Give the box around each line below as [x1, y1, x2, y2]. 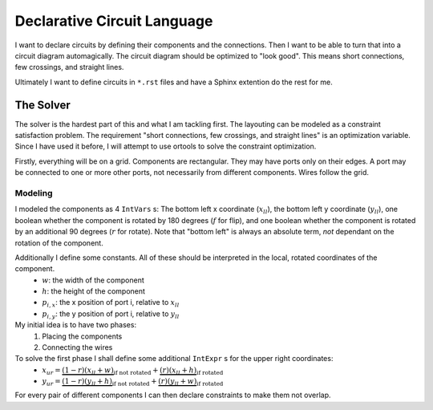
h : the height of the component [42, 286, 146, 296]
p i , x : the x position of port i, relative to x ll [42, 298, 180, 309]
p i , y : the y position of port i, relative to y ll [42, 309, 180, 320]
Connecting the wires [42, 343, 113, 352]
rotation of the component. [14, 237, 103, 248]
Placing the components [42, 331, 123, 341]
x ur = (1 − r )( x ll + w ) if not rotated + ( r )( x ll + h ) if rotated [42, 365, 224, 376]
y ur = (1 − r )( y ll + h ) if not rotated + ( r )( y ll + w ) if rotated [42, 376, 224, 388]
